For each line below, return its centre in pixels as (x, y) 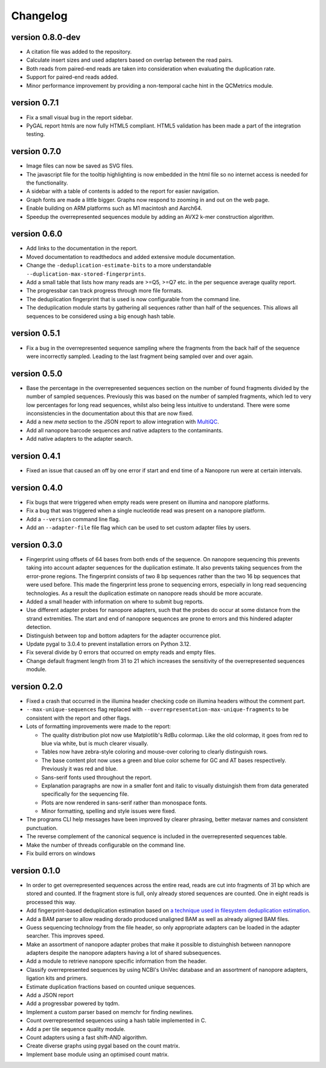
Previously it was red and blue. (79, 769)
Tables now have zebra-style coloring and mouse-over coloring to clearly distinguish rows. (155, 752)
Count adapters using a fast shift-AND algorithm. (87, 1037)
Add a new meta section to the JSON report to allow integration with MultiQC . (123, 422)
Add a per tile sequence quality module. (76, 1029)
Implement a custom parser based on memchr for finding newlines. (110, 1012)
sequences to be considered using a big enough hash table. (101, 316)
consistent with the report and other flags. (78, 718)
